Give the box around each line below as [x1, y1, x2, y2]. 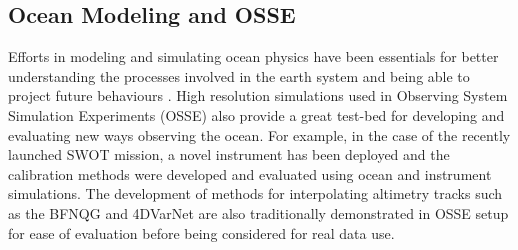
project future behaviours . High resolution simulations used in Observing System [8, 85, 508, 106]
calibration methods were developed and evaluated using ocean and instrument [8, 163, 492, 184]
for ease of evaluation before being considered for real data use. [8, 222, 395, 243]
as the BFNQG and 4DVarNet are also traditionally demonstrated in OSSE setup [8, 202, 509, 223]
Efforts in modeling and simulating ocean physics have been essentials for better [8, 46, 499, 67]
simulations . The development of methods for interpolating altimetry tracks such [8, 183, 503, 204]
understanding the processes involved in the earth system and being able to [8, 65, 470, 86]
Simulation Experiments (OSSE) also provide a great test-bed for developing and [8, 104, 505, 125]
